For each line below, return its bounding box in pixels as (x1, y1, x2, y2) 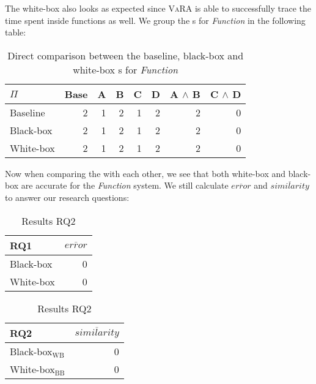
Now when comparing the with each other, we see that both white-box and (5, 167, 286, 179)
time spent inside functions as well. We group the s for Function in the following (5, 13, 306, 26)
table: (5, 26, 26, 39)
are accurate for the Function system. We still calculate (21, 179, 229, 192)
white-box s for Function (73, 62, 178, 77)
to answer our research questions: (5, 190, 130, 203)
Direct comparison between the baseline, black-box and (7, 48, 244, 62)
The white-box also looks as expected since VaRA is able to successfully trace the (5, 2, 312, 14)
